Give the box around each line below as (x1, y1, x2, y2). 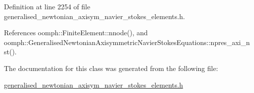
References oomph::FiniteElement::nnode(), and (4, 27, 148, 38)
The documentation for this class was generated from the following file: (4, 63, 218, 73)
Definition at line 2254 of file (4, 1, 91, 11)
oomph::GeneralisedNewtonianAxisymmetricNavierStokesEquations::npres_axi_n (4, 37, 250, 47)
